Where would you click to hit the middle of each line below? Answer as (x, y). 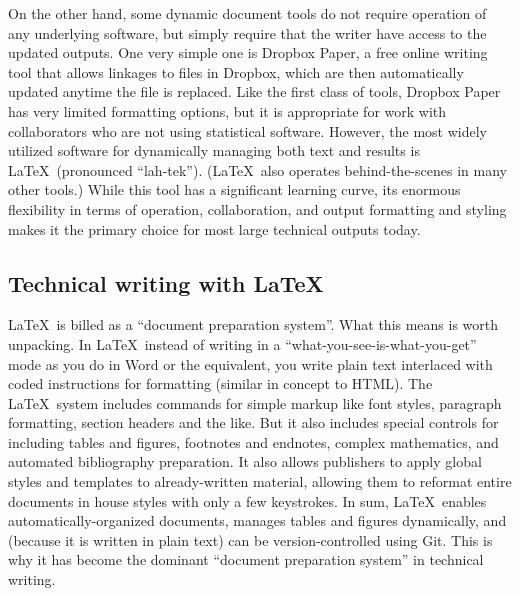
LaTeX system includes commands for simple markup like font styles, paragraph (255, 402)
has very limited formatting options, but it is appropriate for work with (227, 110)
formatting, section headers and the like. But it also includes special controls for (253, 422)
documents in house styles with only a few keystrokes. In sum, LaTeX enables (247, 500)
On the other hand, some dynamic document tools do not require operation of (247, 13)
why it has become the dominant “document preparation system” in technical (246, 559)
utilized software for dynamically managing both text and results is (214, 150)
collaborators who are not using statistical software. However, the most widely (247, 130)
